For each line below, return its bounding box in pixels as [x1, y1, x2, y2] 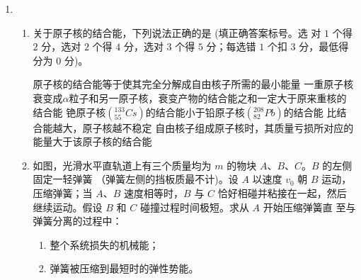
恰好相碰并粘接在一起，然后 [217, 185, 347, 200]
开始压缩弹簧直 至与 [263, 199, 356, 214]
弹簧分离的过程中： [33, 213, 122, 228]
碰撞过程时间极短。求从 [139, 199, 249, 214]
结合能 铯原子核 [33, 104, 106, 119]
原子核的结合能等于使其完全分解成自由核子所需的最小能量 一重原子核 [33, 77, 354, 91]
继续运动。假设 [33, 199, 103, 214]
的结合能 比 [283, 104, 337, 119]
